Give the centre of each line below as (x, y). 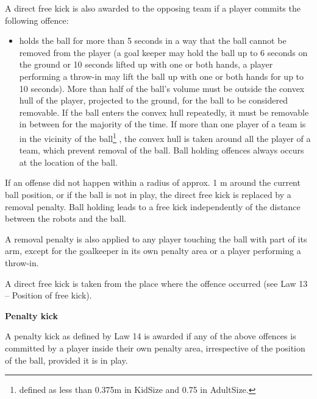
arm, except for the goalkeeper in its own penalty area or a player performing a (153, 251)
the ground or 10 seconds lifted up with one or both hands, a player (146, 64)
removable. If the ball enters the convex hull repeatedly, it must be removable (164, 112)
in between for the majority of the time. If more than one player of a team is (162, 124)
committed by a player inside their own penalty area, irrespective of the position (155, 348)
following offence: (37, 20)
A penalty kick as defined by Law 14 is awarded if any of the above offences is (151, 336)
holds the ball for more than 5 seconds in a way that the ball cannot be (153, 41)
